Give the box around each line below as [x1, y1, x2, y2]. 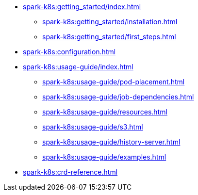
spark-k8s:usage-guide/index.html [23, 63, 133, 71]
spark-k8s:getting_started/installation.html [42, 17, 178, 26]
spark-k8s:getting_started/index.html [23, 2, 141, 11]
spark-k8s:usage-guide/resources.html [42, 108, 167, 116]
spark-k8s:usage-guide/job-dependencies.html [42, 93, 194, 101]
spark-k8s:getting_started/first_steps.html [42, 32, 176, 41]
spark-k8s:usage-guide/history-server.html [42, 138, 181, 146]
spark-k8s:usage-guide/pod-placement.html [42, 78, 185, 86]
